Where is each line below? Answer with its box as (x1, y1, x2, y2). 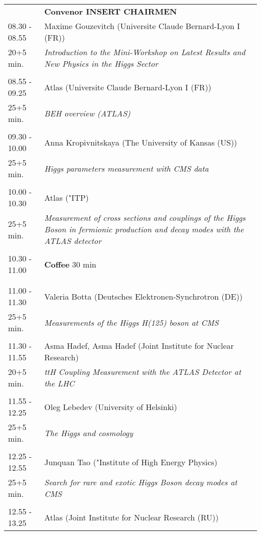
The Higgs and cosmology (44, 427, 134, 439)
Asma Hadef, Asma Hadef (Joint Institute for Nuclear (44, 340, 234, 351)
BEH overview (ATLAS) (44, 107, 130, 119)
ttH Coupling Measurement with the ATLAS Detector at (44, 366, 241, 377)
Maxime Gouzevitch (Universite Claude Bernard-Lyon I (44, 20, 240, 32)
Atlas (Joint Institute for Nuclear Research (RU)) (44, 511, 219, 523)
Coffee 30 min (44, 258, 96, 270)
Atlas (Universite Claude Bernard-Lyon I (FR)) (44, 81, 212, 93)
